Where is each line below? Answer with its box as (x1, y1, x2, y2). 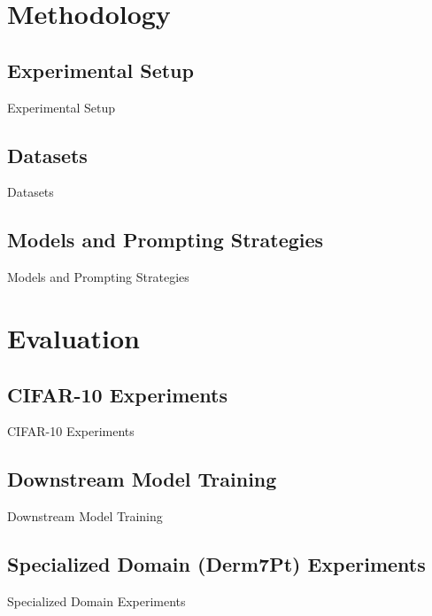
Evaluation (7, 319, 140, 355)
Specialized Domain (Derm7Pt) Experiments (7, 550, 426, 578)
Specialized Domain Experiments (7, 591, 186, 610)
